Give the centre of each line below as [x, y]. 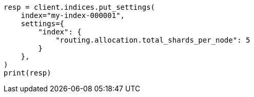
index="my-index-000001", [73, 15]
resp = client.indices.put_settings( [80, 7]
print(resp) [27, 73]
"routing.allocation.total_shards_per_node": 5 [153, 40]
